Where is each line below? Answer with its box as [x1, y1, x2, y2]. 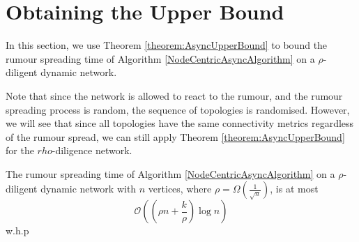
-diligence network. [52, 143, 132, 158]
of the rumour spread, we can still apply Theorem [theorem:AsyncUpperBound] [6, 129, 345, 144]
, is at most [270, 181, 319, 196]
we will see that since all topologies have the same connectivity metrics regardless [6, 116, 354, 130]
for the [6, 143, 34, 158]
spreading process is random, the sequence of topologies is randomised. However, [6, 102, 350, 116]
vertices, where [148, 181, 212, 196]
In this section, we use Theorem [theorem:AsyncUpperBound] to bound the [6, 38, 328, 52]
